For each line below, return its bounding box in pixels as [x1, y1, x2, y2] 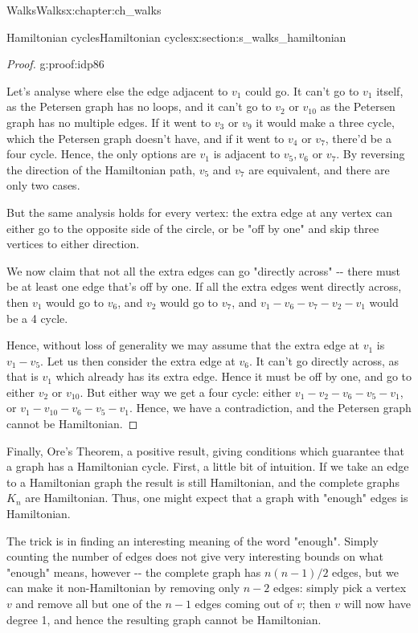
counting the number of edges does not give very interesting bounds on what [6, 548, 384, 565]
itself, [376, 82, 404, 99]
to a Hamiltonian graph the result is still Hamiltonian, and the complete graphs [6, 473, 400, 490]
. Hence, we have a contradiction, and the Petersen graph [129, 399, 412, 416]
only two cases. [6, 177, 80, 194]
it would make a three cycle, [256, 113, 395, 130]
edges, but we [332, 563, 399, 580]
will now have [343, 595, 411, 611]
